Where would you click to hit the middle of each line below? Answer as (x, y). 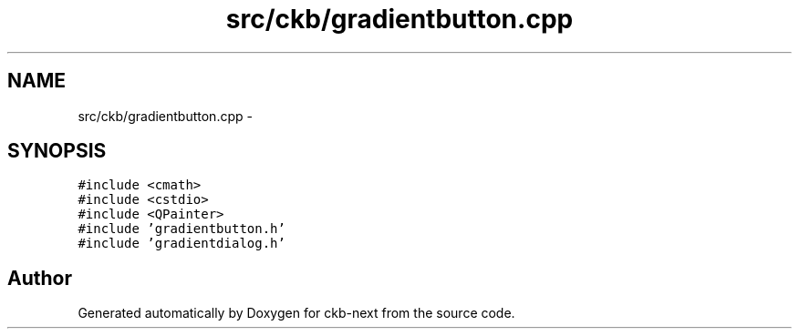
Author (40, 278)
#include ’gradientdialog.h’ (182, 244)
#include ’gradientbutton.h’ (182, 229)
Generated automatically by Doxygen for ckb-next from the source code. (296, 313)
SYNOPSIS (57, 151)
